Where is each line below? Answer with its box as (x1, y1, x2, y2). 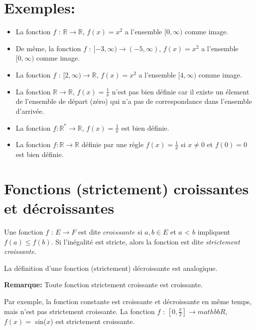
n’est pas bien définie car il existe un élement (112, 86, 250, 96)
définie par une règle (81, 139, 144, 150)
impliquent (197, 227, 231, 237)
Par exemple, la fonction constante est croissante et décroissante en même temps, (4, 296, 252, 307)
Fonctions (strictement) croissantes (4, 178, 249, 198)
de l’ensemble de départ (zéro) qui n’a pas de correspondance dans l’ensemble (15, 96, 252, 106)
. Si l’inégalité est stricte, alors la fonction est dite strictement (51, 236, 240, 247)
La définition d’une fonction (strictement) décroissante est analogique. (4, 262, 218, 273)
